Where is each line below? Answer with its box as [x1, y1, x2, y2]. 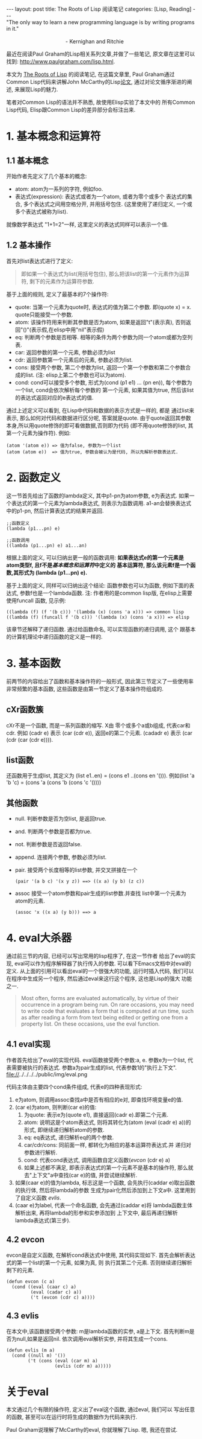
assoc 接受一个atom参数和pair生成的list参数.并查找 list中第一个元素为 [14, 890, 186, 897]
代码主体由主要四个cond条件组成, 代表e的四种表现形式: [6, 1083, 142, 1090]
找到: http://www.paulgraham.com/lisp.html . [6, 58, 115, 65]
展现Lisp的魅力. [19, 86, 58, 93]
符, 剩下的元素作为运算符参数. [20, 278, 94, 285]
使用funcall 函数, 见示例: [6, 596, 66, 604]
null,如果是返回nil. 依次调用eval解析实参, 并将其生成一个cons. [16, 1335, 168, 1342]
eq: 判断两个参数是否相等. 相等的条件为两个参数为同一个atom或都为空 [14, 333, 188, 340]
